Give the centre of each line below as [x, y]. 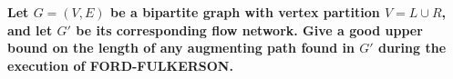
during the [412, 48]
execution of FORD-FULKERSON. [120, 65]
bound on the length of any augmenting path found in [181, 48]
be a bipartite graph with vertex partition [245, 12]
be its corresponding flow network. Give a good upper [249, 30]
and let [30, 30]
